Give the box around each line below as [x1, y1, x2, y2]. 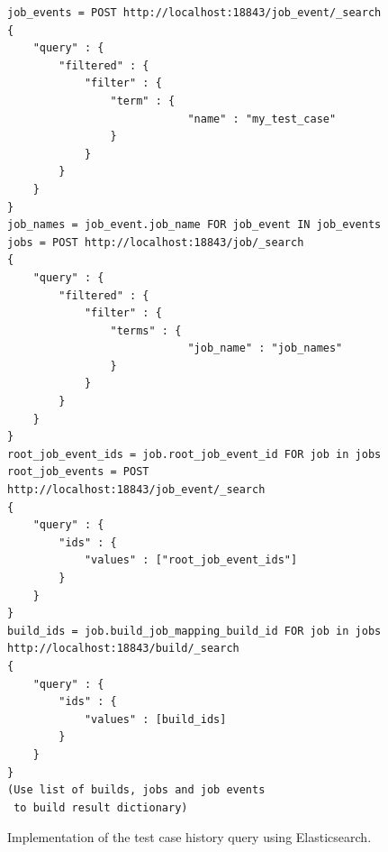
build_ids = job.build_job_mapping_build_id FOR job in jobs [7, 624, 382, 637]
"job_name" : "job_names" [187, 342, 343, 355]
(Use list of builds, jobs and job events [7, 783, 266, 797]
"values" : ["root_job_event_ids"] [84, 554, 298, 567]
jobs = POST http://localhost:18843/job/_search [7, 235, 304, 249]
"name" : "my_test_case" [187, 112, 337, 125]
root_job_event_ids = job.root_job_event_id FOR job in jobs [7, 447, 382, 461]
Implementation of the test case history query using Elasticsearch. [7, 828, 372, 847]
